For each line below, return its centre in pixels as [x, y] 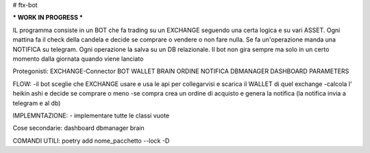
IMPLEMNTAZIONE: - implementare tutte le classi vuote [91, 115]
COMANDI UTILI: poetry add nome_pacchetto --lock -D [91, 141]
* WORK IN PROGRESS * [48, 18]
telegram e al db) [37, 103]
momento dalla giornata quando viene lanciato [78, 59]
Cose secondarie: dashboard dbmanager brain [79, 128]
